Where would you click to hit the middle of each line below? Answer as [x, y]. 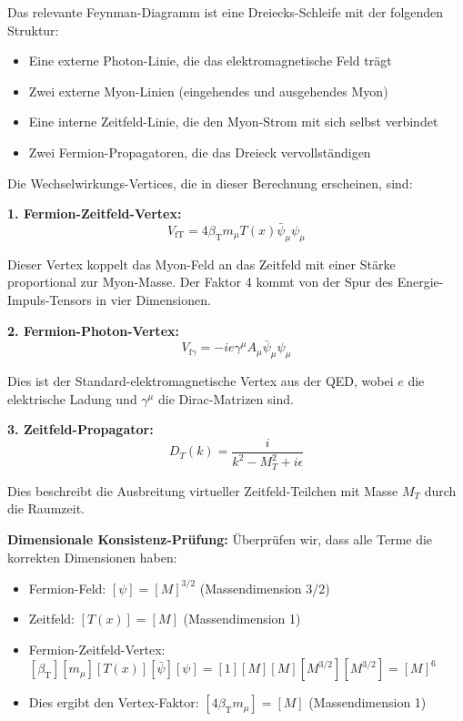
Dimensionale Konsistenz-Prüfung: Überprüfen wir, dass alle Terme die [220, 538]
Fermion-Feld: [67, 588]
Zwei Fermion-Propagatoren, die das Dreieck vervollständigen [200, 152]
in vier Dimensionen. [153, 299]
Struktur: [33, 30]
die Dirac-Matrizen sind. [226, 398]
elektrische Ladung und [72, 398]
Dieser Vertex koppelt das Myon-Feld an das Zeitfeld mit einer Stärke [201, 264]
